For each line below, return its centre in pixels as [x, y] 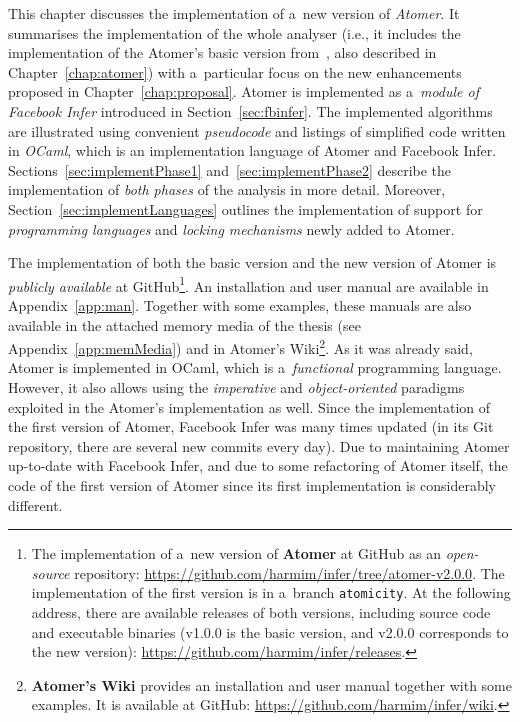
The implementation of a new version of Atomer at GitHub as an [236, 553]
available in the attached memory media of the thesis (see [184, 324]
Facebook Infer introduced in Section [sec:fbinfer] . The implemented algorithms [250, 110]
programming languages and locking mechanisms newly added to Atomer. [231, 228]
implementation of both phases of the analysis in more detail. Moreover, [227, 189]
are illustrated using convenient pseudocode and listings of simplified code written [257, 130]
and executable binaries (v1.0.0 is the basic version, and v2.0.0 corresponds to [270, 631]
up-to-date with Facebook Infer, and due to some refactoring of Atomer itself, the [258, 465]
